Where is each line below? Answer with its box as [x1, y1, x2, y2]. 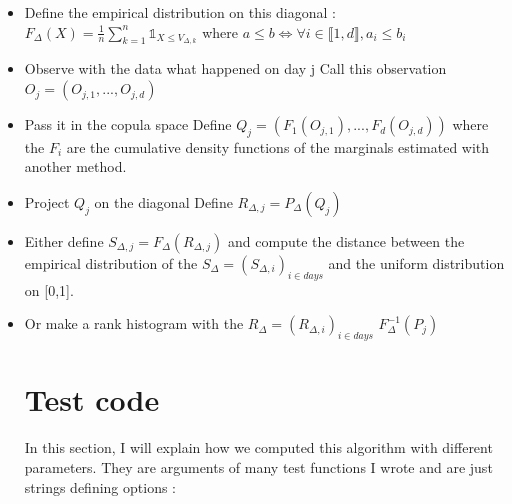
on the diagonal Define [94, 192, 233, 213]
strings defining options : [24, 476, 176, 497]
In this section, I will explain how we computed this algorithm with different [24, 437, 493, 458]
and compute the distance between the [228, 231, 465, 252]
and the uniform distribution [328, 253, 505, 274]
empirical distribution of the [24, 253, 198, 274]
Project [24, 192, 70, 213]
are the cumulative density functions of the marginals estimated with [66, 136, 490, 157]
